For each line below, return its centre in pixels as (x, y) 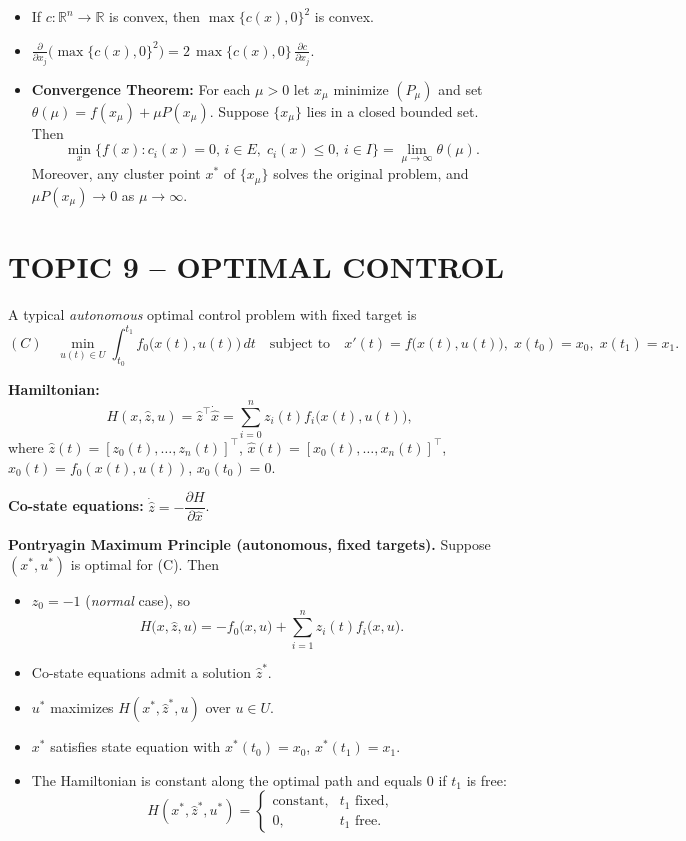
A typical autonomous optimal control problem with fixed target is (212, 313)
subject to (300, 344)
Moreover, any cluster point (116, 173)
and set (460, 88)
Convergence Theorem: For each (141, 88)
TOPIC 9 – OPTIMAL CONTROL (256, 266)
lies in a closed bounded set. (392, 110)
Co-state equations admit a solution (141, 671)
